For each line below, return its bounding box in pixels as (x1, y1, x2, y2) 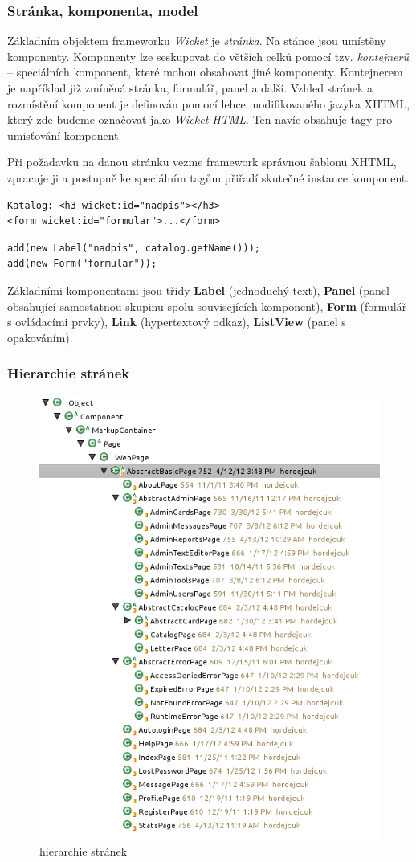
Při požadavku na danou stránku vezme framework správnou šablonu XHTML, (7, 153, 397, 170)
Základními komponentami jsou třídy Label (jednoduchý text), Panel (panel (7, 281, 389, 298)
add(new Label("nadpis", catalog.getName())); (7, 242, 260, 254)
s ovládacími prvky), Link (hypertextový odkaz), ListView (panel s (7, 313, 346, 330)
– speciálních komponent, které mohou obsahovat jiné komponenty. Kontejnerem (7, 63, 403, 80)
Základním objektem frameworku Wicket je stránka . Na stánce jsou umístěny (7, 32, 386, 49)
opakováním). (7, 329, 73, 345)
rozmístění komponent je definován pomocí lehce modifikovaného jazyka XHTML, (7, 95, 410, 112)
